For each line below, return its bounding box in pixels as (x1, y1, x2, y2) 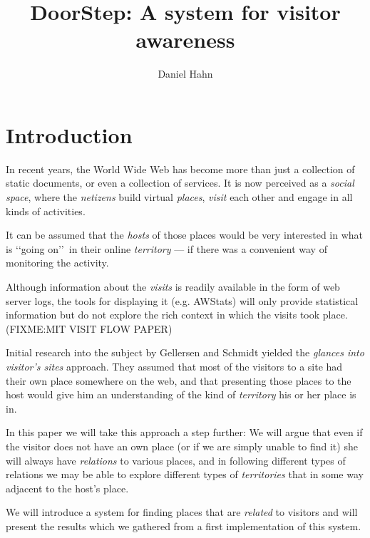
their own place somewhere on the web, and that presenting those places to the (6, 373, 351, 388)
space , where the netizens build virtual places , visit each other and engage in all (6, 190, 353, 205)
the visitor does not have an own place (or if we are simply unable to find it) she (6, 438, 358, 453)
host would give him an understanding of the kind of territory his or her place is (6, 387, 356, 402)
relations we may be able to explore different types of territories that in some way (6, 467, 364, 482)
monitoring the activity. (6, 255, 109, 270)
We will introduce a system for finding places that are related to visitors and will (6, 505, 358, 519)
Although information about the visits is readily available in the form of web (6, 279, 340, 294)
